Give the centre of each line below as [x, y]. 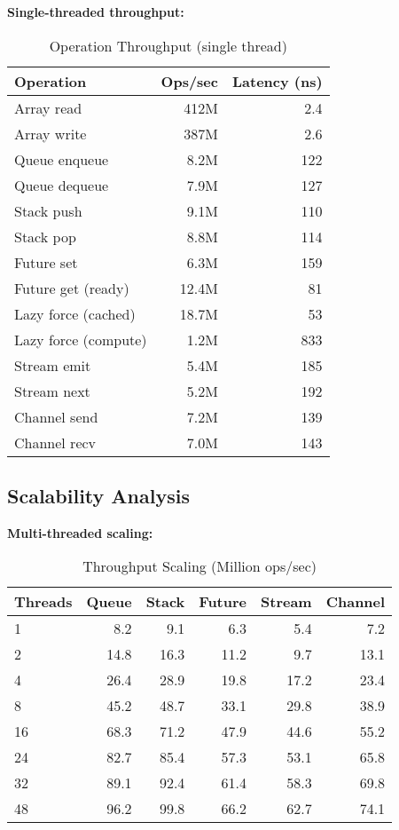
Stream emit [53, 365]
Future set [46, 262]
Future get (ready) [72, 288]
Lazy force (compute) [81, 339]
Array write [51, 133]
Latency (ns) [277, 81]
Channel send [56, 416]
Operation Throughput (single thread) [168, 45]
